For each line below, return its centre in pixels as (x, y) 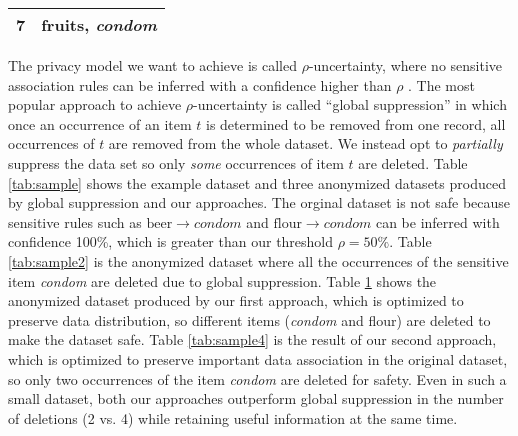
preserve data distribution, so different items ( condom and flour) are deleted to (249, 319)
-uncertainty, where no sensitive (405, 65)
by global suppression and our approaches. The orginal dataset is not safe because (259, 202)
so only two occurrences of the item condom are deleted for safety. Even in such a (257, 378)
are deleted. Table (413, 162)
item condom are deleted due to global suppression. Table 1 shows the (222, 280)
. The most (441, 84)
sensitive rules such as (75, 221)
